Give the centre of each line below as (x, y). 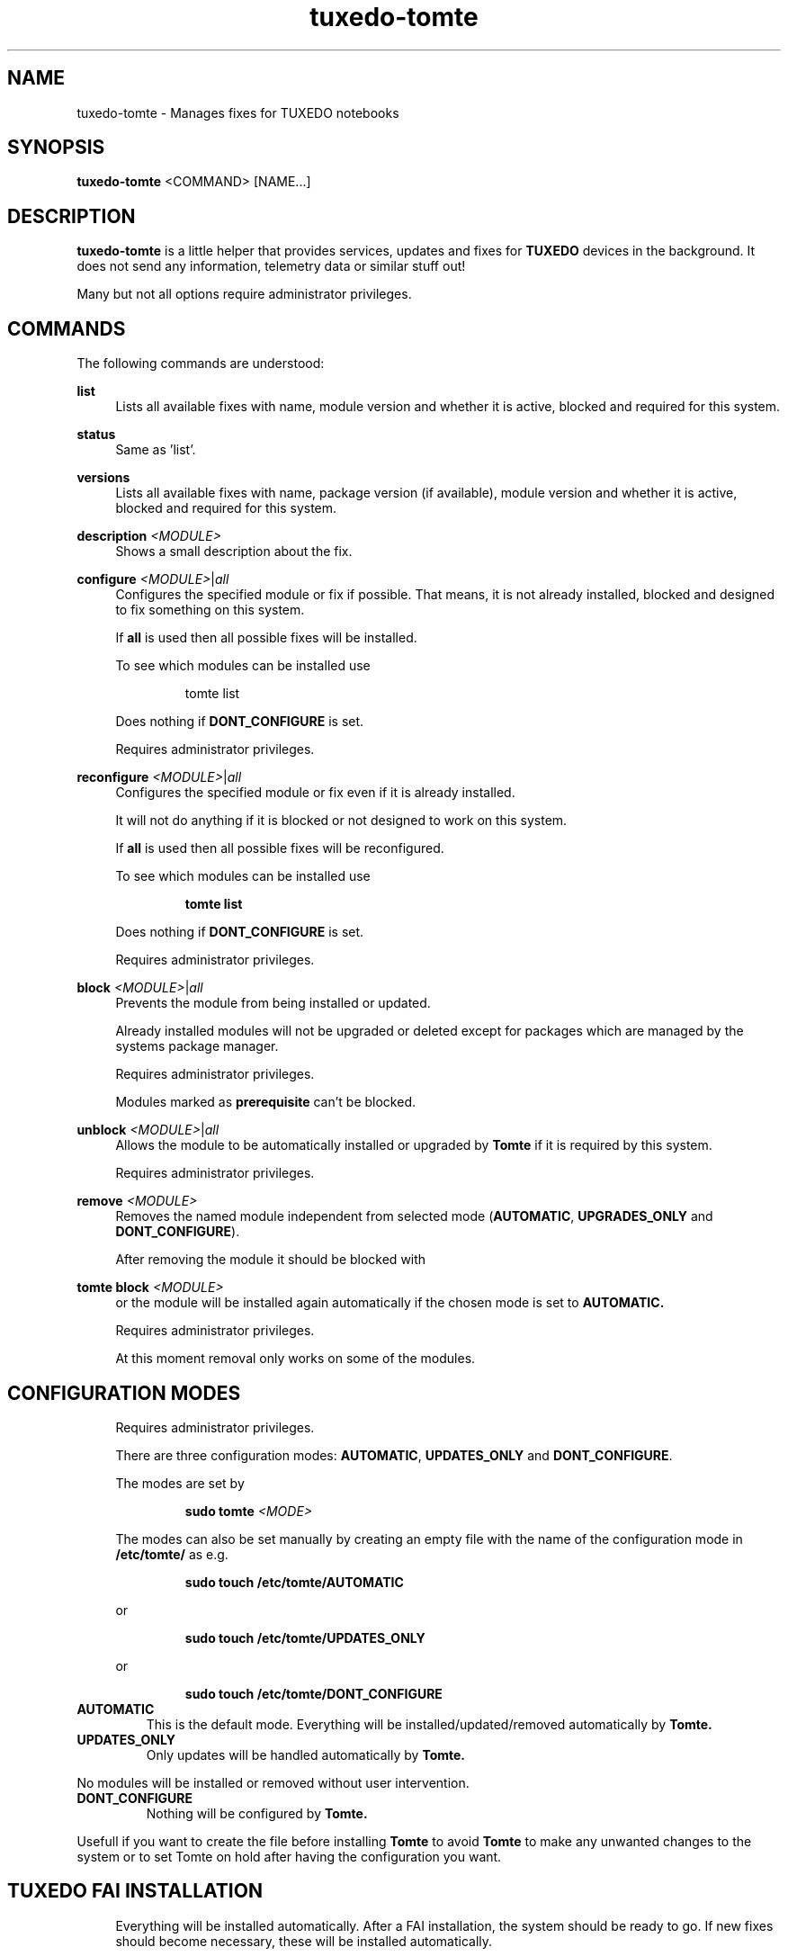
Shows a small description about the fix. (234, 552)
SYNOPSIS (56, 148)
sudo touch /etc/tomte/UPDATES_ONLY (305, 1637)
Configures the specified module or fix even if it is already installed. (315, 793)
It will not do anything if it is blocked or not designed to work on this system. (341, 821)
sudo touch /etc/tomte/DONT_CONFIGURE (313, 1693)
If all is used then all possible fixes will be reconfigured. (280, 848)
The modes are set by (180, 1483)
